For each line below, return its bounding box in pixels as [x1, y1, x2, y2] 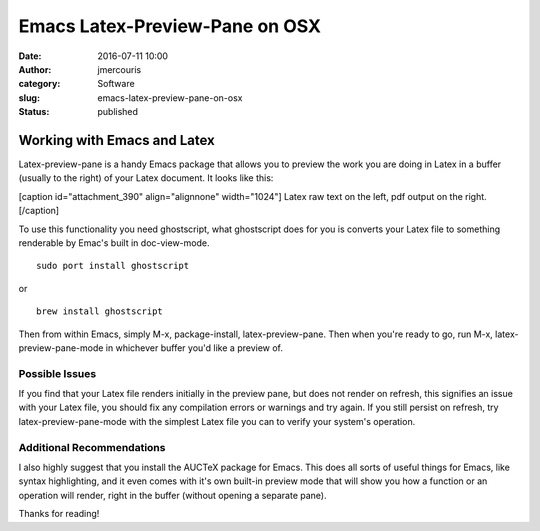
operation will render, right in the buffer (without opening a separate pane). [18, 489, 327, 501]
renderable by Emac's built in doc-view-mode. [18, 236, 210, 249]
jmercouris [97, 63, 142, 75]
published [97, 106, 139, 118]
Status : [18, 106, 50, 118]
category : [18, 78, 61, 90]
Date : [18, 50, 42, 62]
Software [97, 78, 135, 90]
